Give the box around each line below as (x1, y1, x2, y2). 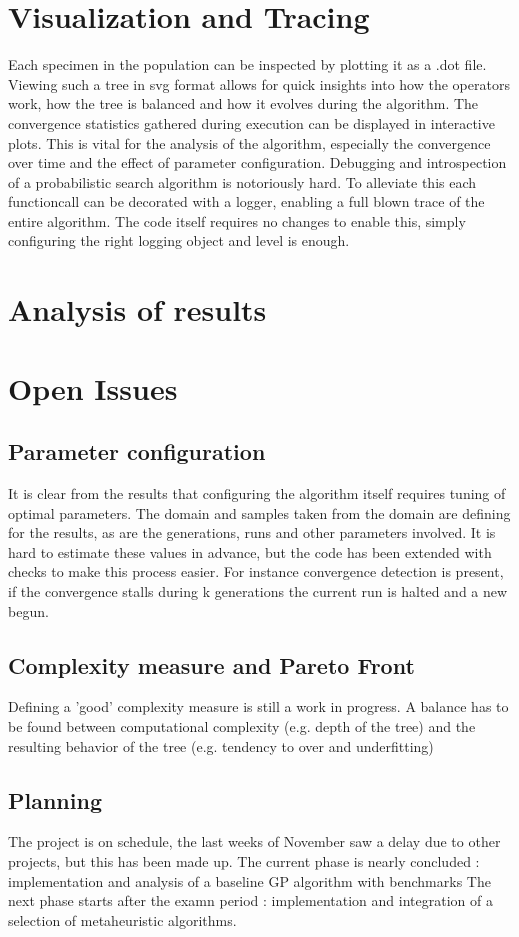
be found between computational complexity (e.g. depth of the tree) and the (8, 715, 476, 736)
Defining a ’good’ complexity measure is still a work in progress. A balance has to (8, 696, 509, 717)
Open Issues (8, 367, 178, 408)
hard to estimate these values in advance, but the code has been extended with (8, 541, 492, 562)
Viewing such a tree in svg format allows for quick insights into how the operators (8, 73, 510, 94)
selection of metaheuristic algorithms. (8, 909, 237, 930)
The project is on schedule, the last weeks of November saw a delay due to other (8, 831, 501, 852)
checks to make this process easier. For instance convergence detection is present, (8, 561, 504, 582)
